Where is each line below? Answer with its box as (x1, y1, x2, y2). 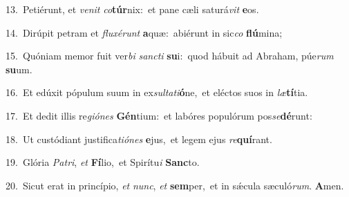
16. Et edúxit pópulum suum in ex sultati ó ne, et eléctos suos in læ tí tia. (6, 85, 308, 100)
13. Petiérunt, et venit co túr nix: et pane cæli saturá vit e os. (6, 2, 259, 16)
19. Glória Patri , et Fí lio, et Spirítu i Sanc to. (6, 155, 200, 169)
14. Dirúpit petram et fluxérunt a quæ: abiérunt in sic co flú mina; (6, 25, 283, 39)
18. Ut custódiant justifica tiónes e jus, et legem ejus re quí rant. (6, 131, 272, 146)
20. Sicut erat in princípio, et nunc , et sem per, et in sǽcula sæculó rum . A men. (6, 178, 344, 192)
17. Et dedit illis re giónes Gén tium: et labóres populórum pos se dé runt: (6, 108, 312, 122)
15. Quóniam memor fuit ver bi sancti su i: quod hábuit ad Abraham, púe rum (6, 48, 334, 63)
